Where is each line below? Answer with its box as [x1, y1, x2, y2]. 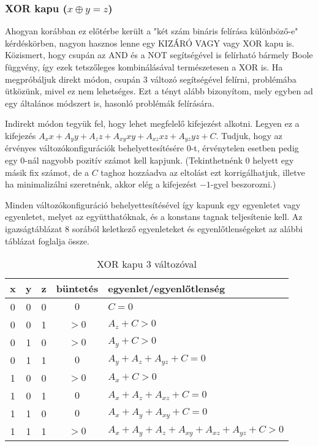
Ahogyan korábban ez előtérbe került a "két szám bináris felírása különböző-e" [5, 25, 298, 37]
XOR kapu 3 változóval [97, 257, 197, 271]
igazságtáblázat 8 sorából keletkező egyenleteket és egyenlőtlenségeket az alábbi [5, 222, 303, 235]
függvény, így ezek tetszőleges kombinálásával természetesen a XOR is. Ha [5, 61, 283, 73]
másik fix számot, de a [5, 165, 89, 178]
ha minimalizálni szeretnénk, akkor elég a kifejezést [5, 178, 197, 191]
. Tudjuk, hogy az [216, 129, 282, 142]
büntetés [56, 281, 99, 296]
